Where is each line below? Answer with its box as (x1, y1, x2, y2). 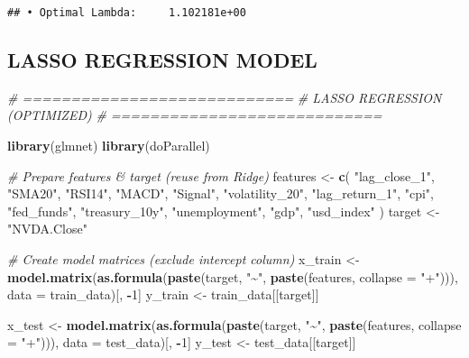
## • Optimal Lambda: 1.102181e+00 (7, 6, 246, 19)
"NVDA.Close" (7, 219, 87, 238)
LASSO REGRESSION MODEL (7, 46, 317, 74)
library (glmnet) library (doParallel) (7, 136, 210, 155)
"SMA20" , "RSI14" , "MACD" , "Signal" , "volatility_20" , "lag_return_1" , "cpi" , (7, 184, 434, 203)
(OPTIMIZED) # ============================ (7, 106, 382, 124)
